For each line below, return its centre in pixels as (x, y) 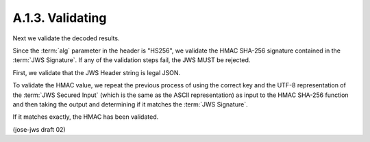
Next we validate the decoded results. (66, 38)
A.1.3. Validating (60, 18)
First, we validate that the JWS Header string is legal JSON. (97, 72)
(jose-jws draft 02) (39, 129)
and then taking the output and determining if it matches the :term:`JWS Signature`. (130, 104)
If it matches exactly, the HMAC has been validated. (86, 117)
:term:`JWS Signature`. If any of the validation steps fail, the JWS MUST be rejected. (132, 60)
